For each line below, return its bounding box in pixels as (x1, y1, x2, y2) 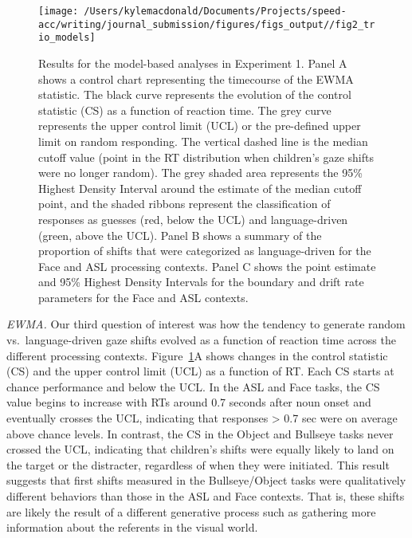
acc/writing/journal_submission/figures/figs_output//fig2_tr (38, 18, 375, 30)
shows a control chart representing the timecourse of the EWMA (38, 70, 354, 87)
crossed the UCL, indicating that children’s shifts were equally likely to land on (6, 441, 394, 457)
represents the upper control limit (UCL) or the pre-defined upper (38, 117, 361, 134)
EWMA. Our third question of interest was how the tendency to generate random (6, 316, 406, 332)
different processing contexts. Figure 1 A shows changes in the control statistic (6, 347, 388, 363)
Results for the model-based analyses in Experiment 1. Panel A (38, 54, 347, 71)
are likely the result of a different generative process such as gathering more (6, 503, 376, 520)
